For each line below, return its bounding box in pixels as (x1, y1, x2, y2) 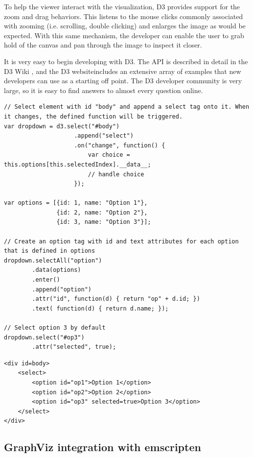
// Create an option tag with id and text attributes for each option (4, 238, 239, 245)
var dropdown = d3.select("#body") (4, 122, 120, 130)
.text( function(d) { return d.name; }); (32, 305, 169, 312)
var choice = (88, 151, 130, 159)
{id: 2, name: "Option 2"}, (56, 209, 148, 216)
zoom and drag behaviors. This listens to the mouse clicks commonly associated (4, 11, 243, 21)
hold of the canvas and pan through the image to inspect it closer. (4, 40, 202, 50)
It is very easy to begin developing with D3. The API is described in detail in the (4, 56, 248, 66)
